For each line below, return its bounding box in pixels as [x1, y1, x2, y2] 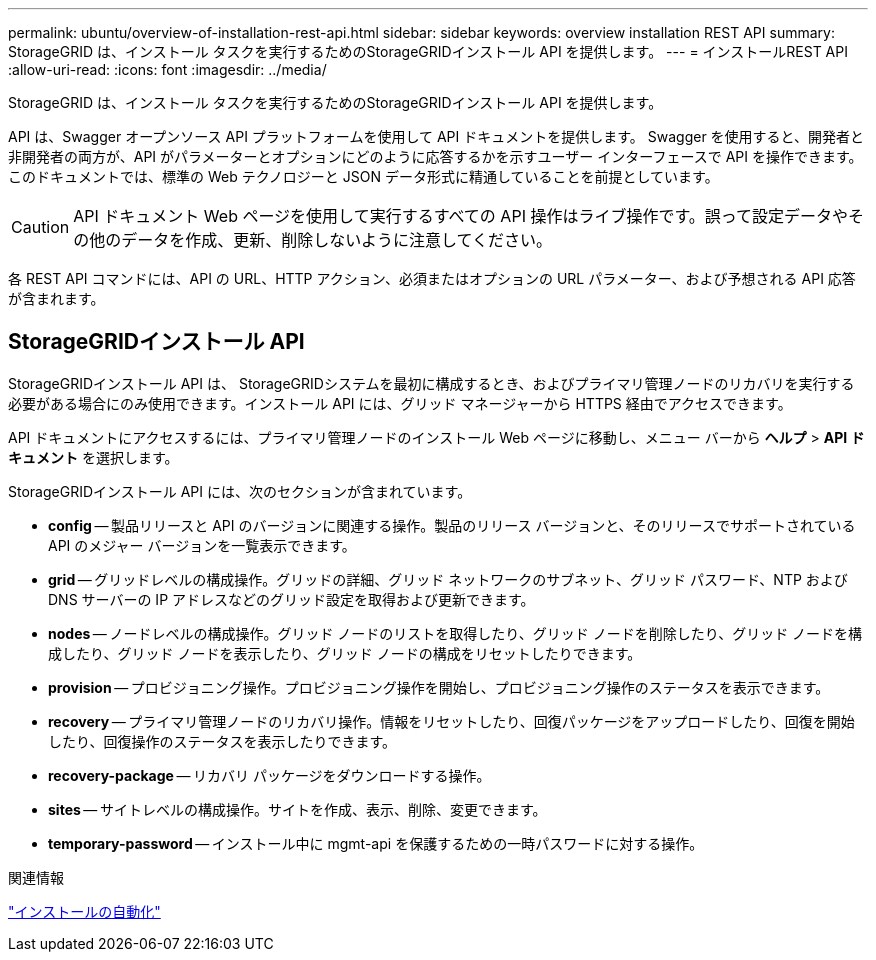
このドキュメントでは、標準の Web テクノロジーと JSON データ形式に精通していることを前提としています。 [8, 168, 719, 185]
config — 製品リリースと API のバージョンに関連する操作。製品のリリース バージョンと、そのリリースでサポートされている [48, 516, 856, 534]
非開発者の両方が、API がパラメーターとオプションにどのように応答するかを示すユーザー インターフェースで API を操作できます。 [8, 148, 863, 165]
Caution [11, 217, 70, 237]
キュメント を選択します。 [8, 448, 179, 466]
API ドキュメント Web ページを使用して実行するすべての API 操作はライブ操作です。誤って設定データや [73, 206, 849, 226]
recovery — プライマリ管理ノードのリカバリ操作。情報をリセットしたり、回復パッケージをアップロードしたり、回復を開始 [48, 712, 855, 730]
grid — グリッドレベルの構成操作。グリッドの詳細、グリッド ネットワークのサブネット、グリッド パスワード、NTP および [48, 570, 848, 588]
